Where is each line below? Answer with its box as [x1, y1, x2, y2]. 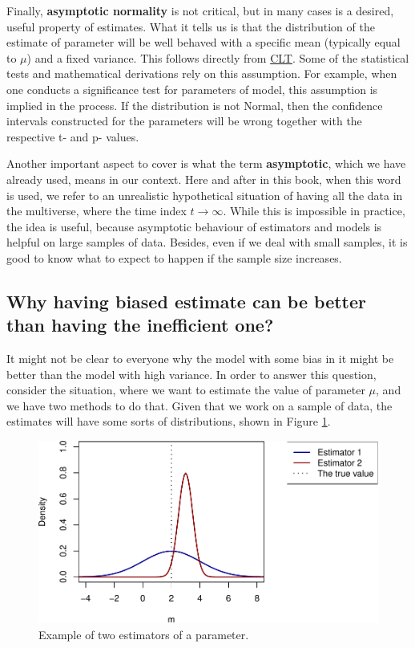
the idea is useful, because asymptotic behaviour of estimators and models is [6, 218, 382, 234]
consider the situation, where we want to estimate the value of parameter [6, 381, 365, 398]
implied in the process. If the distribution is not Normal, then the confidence [6, 96, 383, 113]
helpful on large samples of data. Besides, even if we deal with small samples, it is [6, 234, 408, 251]
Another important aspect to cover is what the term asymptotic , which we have [6, 155, 406, 172]
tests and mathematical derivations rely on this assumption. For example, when [6, 65, 397, 82]
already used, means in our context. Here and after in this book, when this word [6, 170, 401, 187]
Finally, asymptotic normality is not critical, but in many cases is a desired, [6, 2, 394, 18]
